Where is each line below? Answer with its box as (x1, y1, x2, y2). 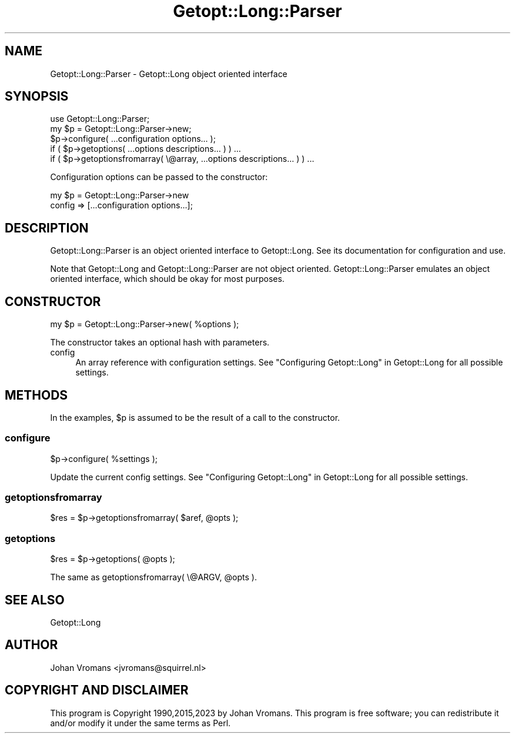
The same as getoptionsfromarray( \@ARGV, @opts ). (50, 572, 257, 583)
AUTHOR (5, 637, 58, 653)
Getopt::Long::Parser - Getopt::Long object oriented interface (50, 68, 287, 79)
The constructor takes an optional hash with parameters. (50, 337, 270, 348)
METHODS (5, 387, 68, 403)
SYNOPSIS (5, 89, 69, 104)
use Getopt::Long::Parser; (50, 114, 150, 124)
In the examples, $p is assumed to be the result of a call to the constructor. (50, 412, 340, 423)
